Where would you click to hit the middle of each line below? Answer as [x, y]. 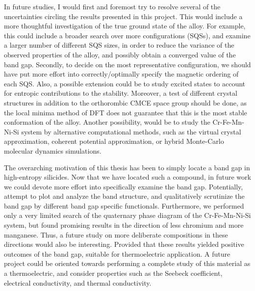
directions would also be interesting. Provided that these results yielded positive [124, 244]
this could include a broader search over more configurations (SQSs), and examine [127, 35]
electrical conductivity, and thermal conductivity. [78, 282]
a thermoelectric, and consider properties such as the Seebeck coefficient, [113, 273]
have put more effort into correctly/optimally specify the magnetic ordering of [121, 74]
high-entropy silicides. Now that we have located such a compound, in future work [127, 177]
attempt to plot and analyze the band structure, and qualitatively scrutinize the [124, 196]
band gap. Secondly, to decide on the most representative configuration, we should [127, 64]
